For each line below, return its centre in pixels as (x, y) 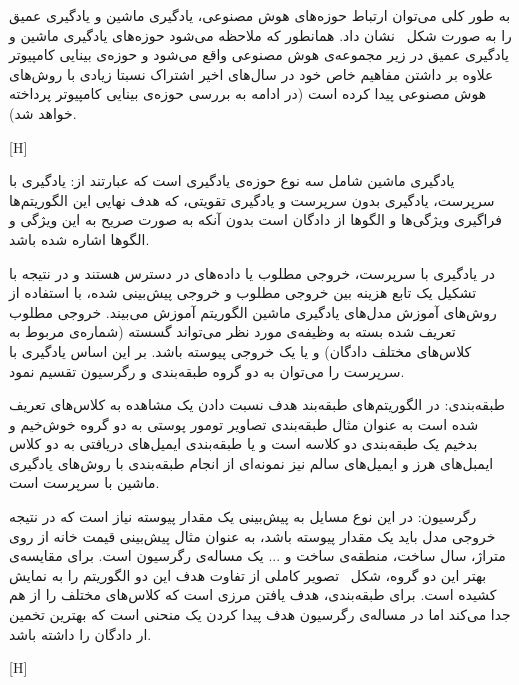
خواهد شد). (43, 112)
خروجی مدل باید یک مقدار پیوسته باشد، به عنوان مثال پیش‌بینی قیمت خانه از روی (252, 535)
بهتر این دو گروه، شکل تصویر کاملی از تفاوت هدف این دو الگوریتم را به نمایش (248, 574)
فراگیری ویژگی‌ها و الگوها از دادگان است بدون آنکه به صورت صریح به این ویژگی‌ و (255, 219)
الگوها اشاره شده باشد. (79, 238)
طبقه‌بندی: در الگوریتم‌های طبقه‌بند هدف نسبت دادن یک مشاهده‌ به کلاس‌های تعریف (257, 404)
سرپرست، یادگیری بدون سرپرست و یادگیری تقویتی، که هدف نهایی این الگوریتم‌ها (252, 199)
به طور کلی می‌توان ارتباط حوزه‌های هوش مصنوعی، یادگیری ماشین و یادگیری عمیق (260, 15)
